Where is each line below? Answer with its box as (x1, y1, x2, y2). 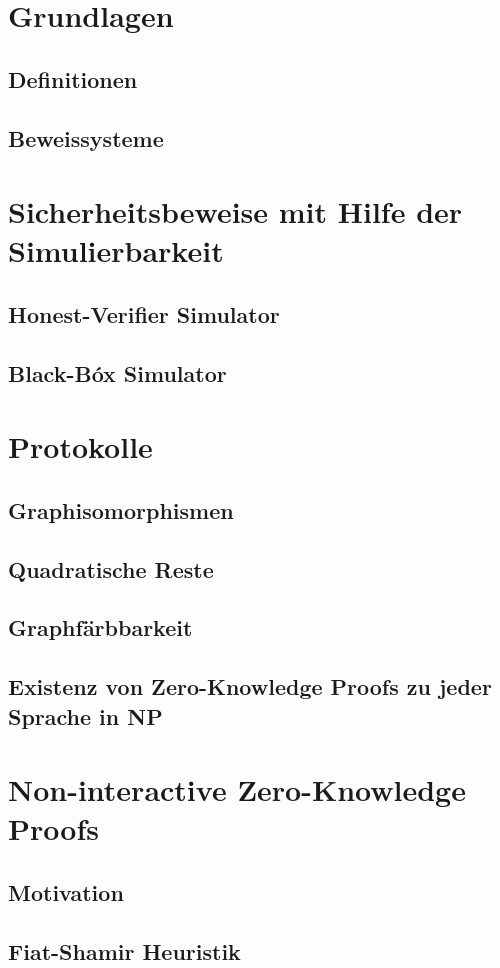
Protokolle (8, 426, 153, 467)
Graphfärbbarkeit (8, 612, 193, 643)
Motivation (8, 876, 124, 907)
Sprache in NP (8, 700, 163, 731)
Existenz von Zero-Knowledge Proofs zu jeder (8, 671, 492, 702)
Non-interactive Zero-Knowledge (8, 769, 466, 810)
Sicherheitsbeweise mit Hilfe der (8, 191, 463, 232)
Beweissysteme (8, 122, 164, 153)
